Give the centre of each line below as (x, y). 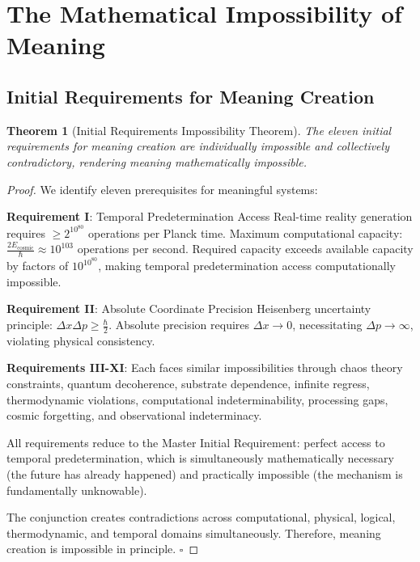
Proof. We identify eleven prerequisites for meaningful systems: (162, 189)
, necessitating (327, 325)
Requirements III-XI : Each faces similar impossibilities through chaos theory (205, 368)
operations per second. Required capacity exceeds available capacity (245, 249)
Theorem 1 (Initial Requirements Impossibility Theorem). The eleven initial (199, 130)
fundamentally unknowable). (77, 490)
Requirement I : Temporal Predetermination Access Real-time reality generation (210, 216)
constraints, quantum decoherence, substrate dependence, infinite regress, (188, 384)
